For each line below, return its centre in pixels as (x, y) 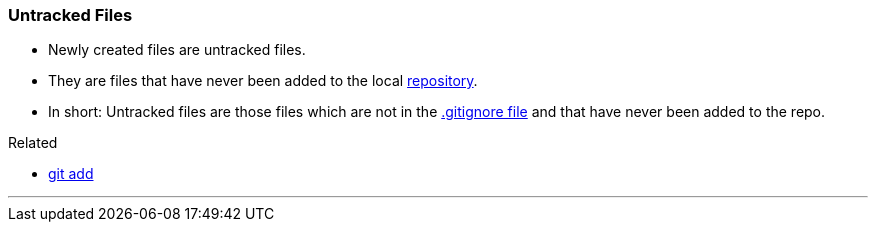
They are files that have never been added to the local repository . (263, 81)
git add (71, 174)
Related (33, 143)
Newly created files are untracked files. (177, 50)
